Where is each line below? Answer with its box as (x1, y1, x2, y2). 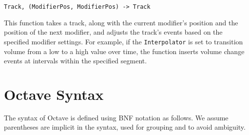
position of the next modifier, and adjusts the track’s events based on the (4, 27, 223, 37)
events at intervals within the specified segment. (4, 56, 147, 66)
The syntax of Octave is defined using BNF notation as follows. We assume (4, 112, 229, 122)
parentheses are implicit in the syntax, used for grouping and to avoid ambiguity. (4, 122, 246, 132)
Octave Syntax (4, 84, 104, 104)
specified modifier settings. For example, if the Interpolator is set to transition (4, 36, 243, 46)
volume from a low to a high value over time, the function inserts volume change (4, 46, 245, 56)
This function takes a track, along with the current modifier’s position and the (4, 17, 238, 27)
